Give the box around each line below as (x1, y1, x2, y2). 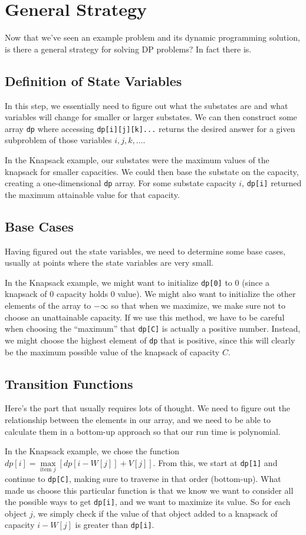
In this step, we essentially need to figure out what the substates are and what (5, 99, 288, 111)
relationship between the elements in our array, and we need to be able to (5, 413, 271, 425)
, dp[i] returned (242, 177, 302, 189)
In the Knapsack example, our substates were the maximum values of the (5, 153, 269, 166)
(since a (242, 276, 269, 288)
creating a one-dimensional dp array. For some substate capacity (5, 177, 236, 189)
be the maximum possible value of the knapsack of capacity (5, 345, 220, 358)
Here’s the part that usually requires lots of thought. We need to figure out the (5, 402, 290, 414)
